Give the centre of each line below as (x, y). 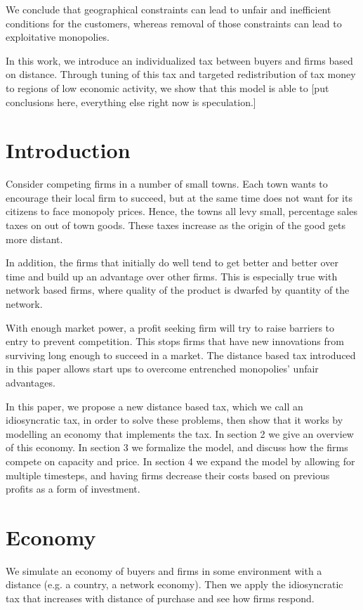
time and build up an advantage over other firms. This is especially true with (172, 276)
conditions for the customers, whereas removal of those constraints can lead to (174, 23)
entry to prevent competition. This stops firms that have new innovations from (175, 341)
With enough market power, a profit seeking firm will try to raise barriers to (170, 327)
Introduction (68, 150)
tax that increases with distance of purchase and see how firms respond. (160, 598)
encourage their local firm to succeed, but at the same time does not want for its (179, 197)
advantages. (31, 382)
